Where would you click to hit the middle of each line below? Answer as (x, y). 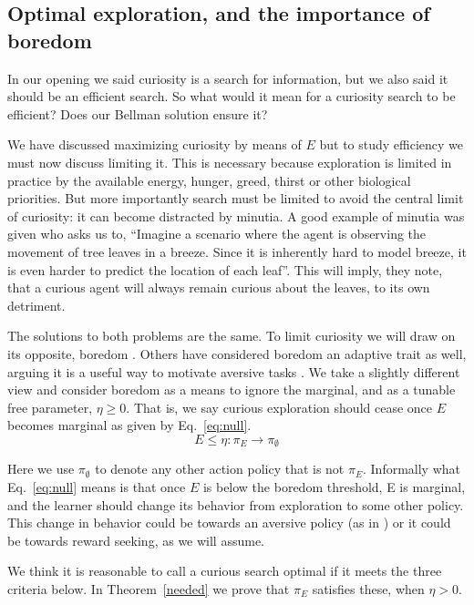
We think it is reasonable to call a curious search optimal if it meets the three (225, 571)
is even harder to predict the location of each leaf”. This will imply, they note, (225, 269)
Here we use (41, 469)
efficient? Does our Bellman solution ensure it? (138, 113)
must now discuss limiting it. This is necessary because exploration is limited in (230, 162)
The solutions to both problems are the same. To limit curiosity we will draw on (232, 336)
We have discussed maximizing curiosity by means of (155, 144)
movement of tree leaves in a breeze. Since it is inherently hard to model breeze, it (237, 251)
